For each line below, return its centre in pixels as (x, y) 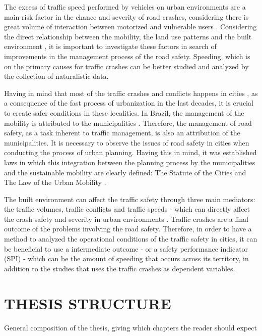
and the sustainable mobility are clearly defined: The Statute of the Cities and (125, 172)
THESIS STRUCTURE (88, 303)
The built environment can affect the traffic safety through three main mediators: (130, 199)
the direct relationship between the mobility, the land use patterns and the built (128, 36)
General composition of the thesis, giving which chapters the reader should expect (130, 327)
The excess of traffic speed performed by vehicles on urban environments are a (125, 7)
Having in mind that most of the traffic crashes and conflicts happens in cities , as (131, 93)
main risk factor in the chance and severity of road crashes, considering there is (126, 16)
